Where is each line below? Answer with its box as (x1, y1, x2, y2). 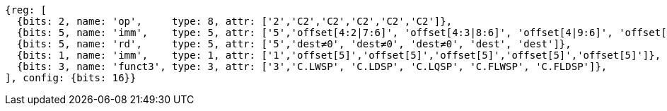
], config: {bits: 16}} (5, 72, 137, 83)
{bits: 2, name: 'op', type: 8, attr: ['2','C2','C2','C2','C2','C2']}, (16, 16, 453, 27)
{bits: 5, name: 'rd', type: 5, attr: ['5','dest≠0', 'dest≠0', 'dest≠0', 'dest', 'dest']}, (16, 38, 572, 49)
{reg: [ (5, 4, 47, 16)
